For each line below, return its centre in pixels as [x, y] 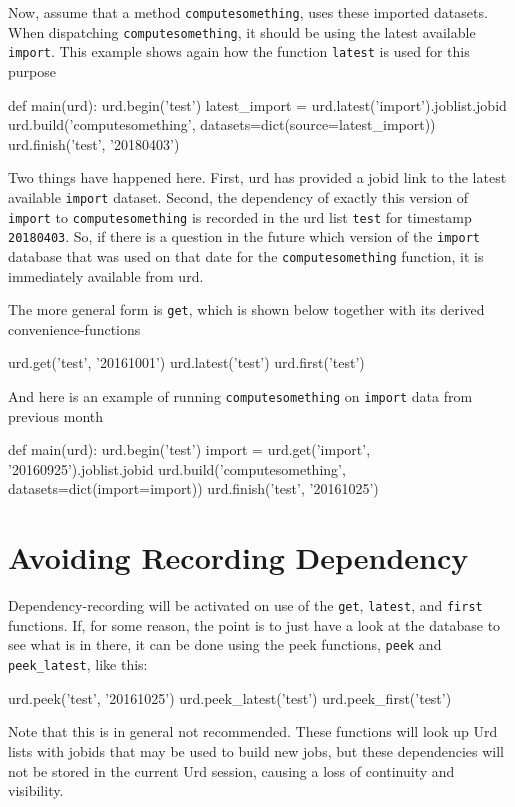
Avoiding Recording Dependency [238, 557]
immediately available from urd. [106, 275]
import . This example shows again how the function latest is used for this [239, 51]
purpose [32, 70]
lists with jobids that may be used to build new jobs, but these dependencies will [256, 750]
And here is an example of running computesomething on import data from [240, 396]
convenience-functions [74, 328]
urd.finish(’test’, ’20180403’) [94, 143]
